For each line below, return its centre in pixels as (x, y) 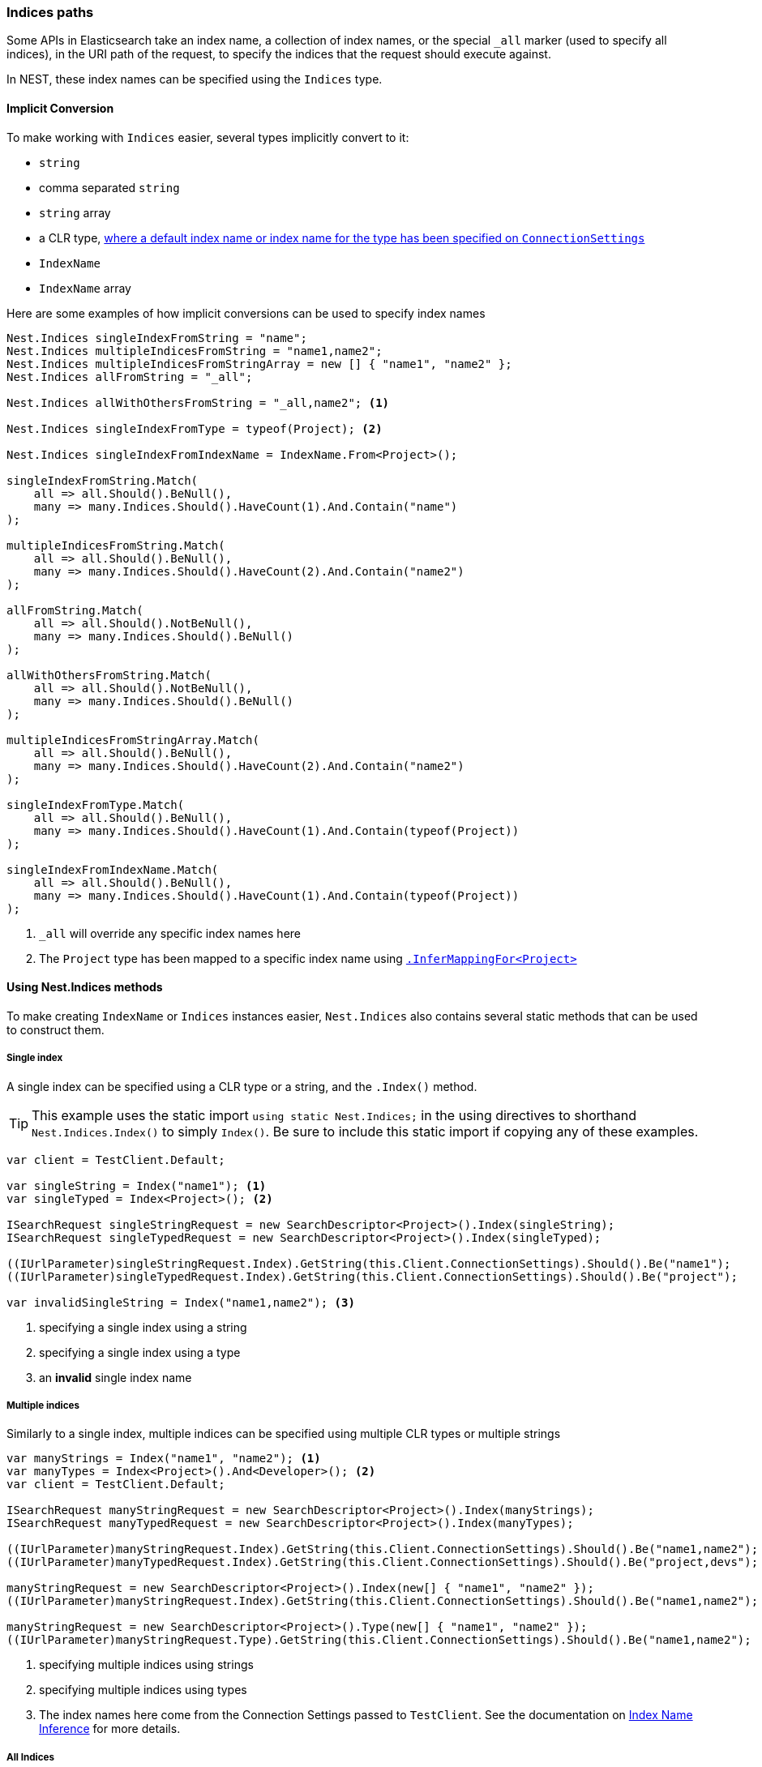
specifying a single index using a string (143, 1327)
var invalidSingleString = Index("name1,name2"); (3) (181, 1302)
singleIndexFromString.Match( (103, 480)
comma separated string (109, 187)
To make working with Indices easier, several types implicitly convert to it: (208, 137)
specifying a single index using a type (140, 1352)
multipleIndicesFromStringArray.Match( (133, 740)
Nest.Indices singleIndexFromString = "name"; (157, 338)
